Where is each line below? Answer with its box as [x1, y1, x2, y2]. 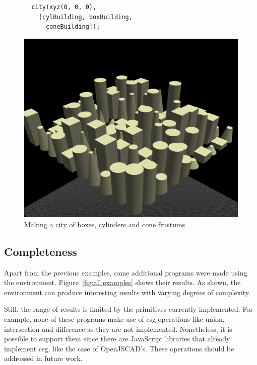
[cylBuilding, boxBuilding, [38, 13, 133, 21]
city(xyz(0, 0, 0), [31, 4, 97, 11]
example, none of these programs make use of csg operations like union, [4, 314, 225, 324]
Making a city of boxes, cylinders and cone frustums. [24, 219, 187, 229]
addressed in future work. [4, 353, 83, 363]
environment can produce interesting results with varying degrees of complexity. [4, 287, 250, 297]
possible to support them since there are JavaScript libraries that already [4, 333, 230, 344]
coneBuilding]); [45, 23, 100, 31]
